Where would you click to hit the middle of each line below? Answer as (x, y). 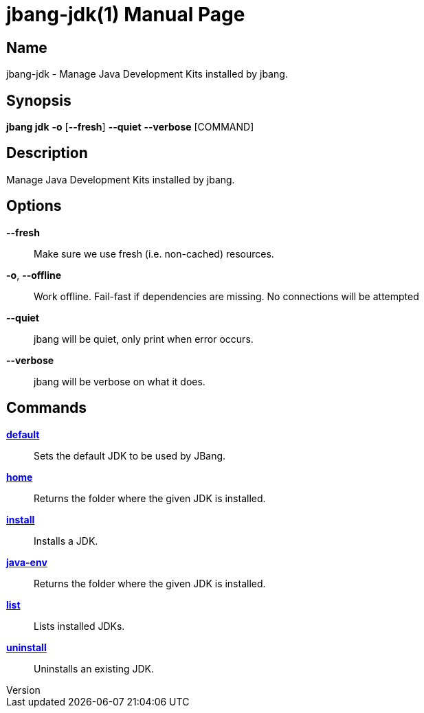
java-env (27, 562)
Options (34, 206)
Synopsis (39, 100)
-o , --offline (34, 275)
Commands (47, 408)
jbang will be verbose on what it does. (120, 381)
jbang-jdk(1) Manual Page (126, 14)
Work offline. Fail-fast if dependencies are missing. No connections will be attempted (226, 296)
